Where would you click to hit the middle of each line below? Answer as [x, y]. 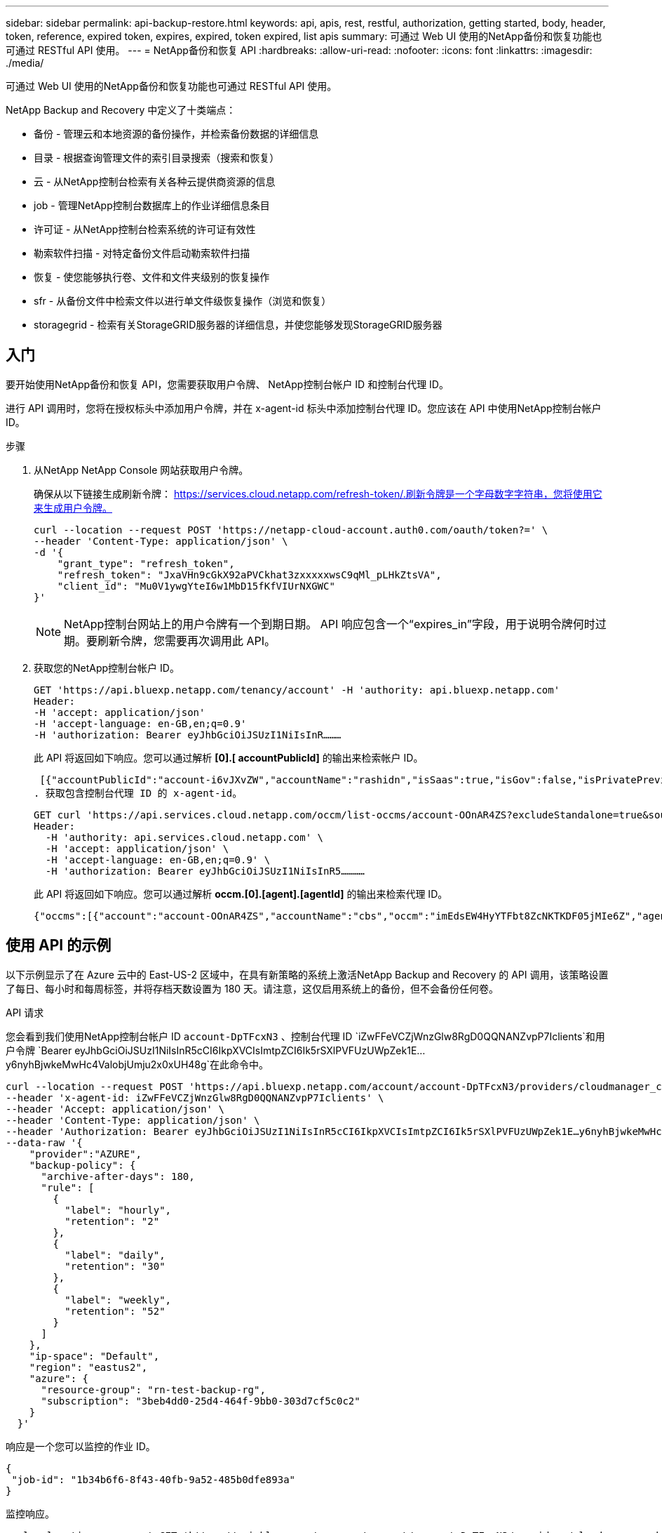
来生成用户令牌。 [73, 507]
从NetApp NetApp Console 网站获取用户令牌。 [141, 470]
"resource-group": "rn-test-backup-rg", [153, 1389]
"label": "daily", [115, 1255]
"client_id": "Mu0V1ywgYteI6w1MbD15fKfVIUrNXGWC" [196, 586]
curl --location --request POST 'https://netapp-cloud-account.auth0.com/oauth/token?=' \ [291, 530]
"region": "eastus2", [88, 1367]
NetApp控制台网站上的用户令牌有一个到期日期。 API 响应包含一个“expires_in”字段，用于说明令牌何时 [330, 624]
